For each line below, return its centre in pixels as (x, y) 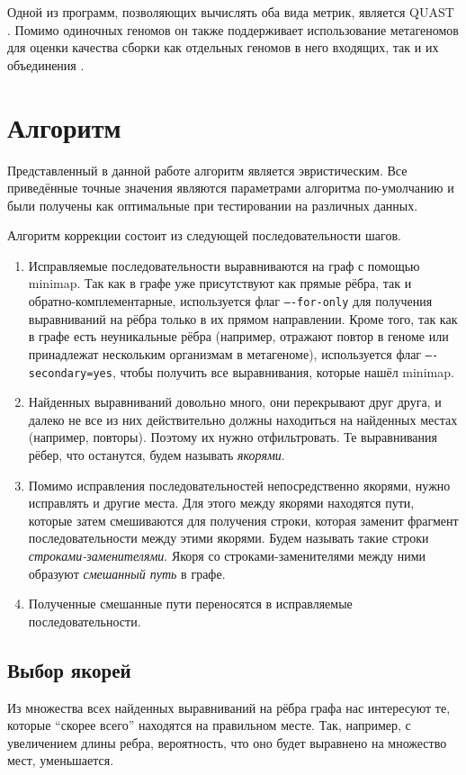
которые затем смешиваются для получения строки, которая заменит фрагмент (243, 520)
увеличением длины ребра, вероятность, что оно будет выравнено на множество (227, 742)
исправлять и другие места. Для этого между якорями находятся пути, (221, 503)
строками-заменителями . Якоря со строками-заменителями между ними (227, 555)
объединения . (46, 64)
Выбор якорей (69, 669)
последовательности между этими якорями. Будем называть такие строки (229, 538)
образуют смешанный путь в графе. (127, 573)
